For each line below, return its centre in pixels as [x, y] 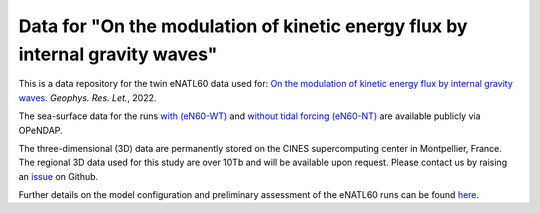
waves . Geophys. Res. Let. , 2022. [87, 97]
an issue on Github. [58, 176]
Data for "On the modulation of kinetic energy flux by [243, 26]
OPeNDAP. [41, 130]
